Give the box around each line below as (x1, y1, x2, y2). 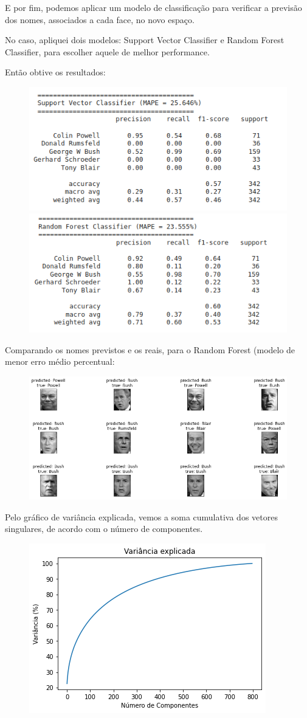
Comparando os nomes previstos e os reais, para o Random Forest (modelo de (5, 343, 295, 356)
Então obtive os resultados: (5, 66, 106, 78)
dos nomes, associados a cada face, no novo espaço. (5, 13, 195, 26)
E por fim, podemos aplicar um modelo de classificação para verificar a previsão (5, 1, 302, 13)
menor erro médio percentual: (5, 355, 115, 368)
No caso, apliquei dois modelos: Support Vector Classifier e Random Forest (5, 33, 285, 46)
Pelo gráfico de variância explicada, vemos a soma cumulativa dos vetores (5, 510, 278, 523)
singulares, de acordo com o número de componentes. (5, 522, 203, 535)
